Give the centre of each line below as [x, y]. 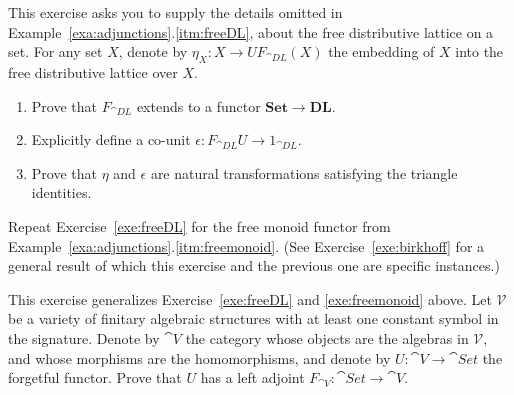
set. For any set [55, 51]
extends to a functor [198, 105]
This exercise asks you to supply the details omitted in [175, 12]
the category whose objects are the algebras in [327, 337]
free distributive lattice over [93, 71]
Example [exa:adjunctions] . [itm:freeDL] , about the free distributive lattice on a [251, 31]
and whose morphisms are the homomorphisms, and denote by [199, 357]
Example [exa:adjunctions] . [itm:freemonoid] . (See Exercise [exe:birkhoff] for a [246, 245]
